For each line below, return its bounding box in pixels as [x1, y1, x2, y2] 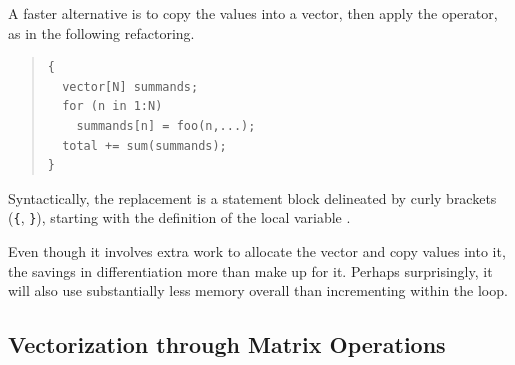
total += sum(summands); [62, 138, 227, 153]
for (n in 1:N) [62, 99, 163, 114]
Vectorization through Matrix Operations [8, 329, 446, 360]
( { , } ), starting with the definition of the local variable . [8, 207, 351, 228]
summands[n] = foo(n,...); [76, 118, 256, 133]
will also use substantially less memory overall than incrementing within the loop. [8, 280, 508, 301]
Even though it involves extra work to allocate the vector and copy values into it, [8, 241, 506, 261]
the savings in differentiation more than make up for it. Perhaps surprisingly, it [8, 260, 493, 281]
